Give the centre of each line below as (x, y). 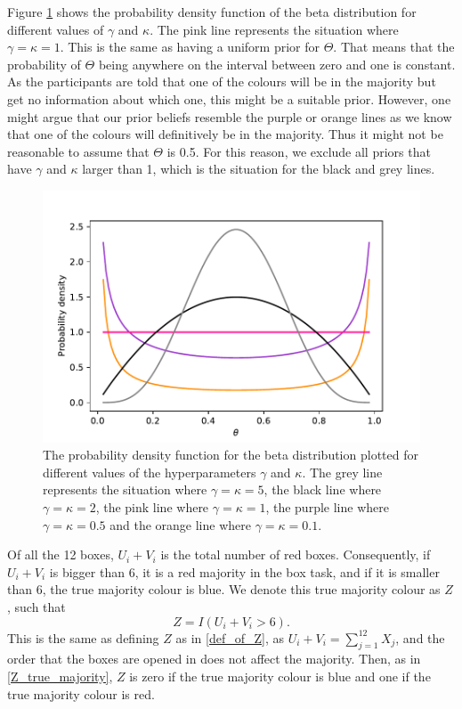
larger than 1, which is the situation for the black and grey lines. (259, 169)
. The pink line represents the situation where (274, 29)
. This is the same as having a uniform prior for (190, 47)
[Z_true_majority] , (60, 676)
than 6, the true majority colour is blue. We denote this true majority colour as (224, 589)
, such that (36, 606)
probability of (44, 64)
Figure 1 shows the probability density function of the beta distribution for (212, 12)
